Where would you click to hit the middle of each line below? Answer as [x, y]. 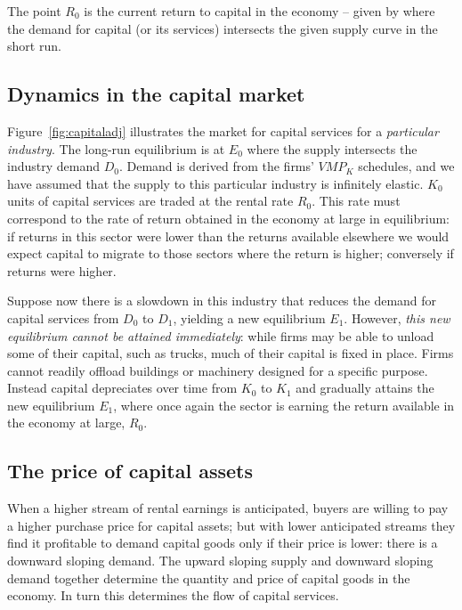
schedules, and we [406, 166]
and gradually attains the [365, 388]
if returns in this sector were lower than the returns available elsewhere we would [228, 236]
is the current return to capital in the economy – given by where [259, 11]
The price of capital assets [130, 471]
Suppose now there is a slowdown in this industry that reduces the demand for [222, 301]
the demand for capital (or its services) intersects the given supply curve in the [223, 28]
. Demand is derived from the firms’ [216, 166]
